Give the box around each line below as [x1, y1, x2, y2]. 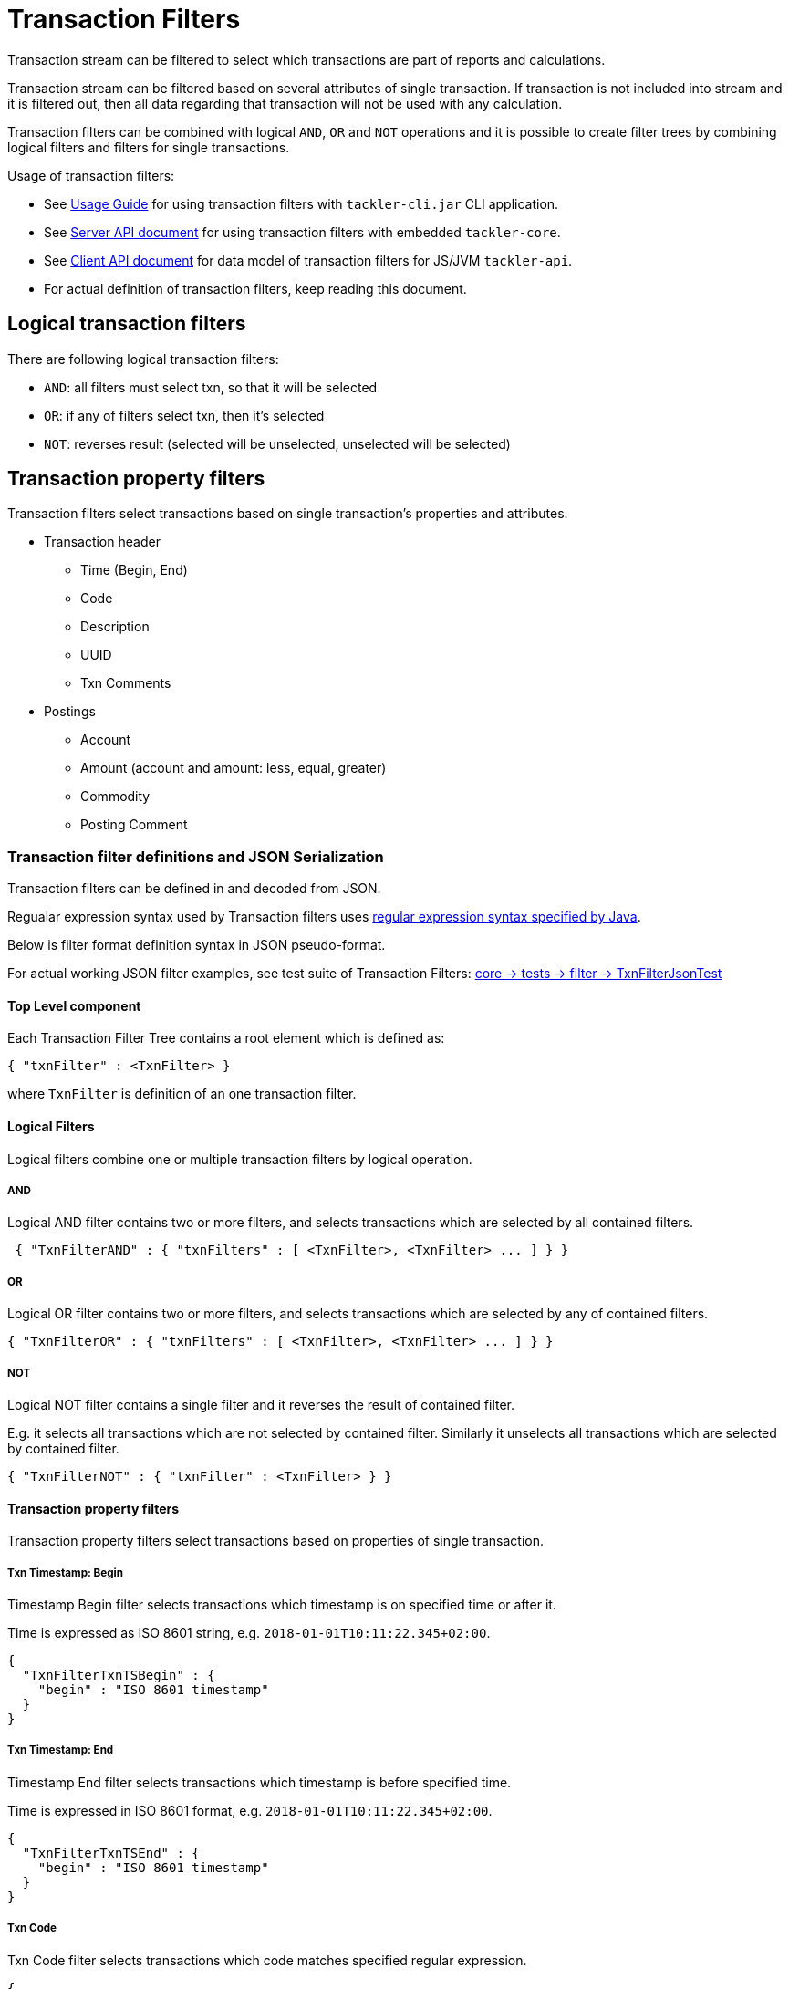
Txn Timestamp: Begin [7, 1566, 123, 1579]
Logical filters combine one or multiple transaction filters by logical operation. [7, 1151, 472, 1167]
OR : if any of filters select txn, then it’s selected [44, 407, 325, 423]
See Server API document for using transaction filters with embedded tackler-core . [44, 224, 561, 240]
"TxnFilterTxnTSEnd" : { [22, 1845, 200, 1860]
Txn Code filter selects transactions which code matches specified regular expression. [7, 1952, 527, 1968]
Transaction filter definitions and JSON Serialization [7, 847, 384, 866]
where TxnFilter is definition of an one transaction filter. [7, 1086, 357, 1102]
